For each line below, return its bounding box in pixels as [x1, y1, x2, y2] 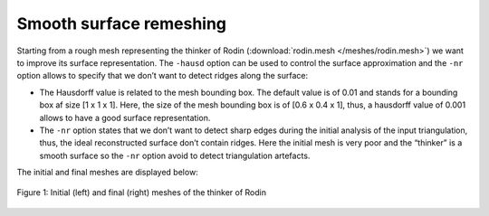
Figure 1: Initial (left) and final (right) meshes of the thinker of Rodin [16, 187, 267, 198]
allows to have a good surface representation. [39, 112, 211, 123]
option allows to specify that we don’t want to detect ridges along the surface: [16, 70, 309, 81]
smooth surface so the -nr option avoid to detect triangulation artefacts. [39, 150, 311, 161]
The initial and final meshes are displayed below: [16, 167, 198, 178]
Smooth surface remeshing [16, 14, 226, 33]
